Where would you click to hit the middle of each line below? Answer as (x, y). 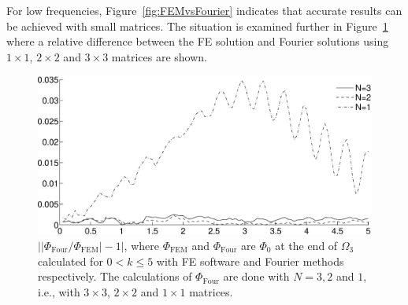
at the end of (306, 246)
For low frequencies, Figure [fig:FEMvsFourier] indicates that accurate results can (204, 10)
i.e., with (59, 291)
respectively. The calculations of (115, 276)
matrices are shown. (159, 56)
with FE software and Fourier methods (250, 261)
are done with (256, 276)
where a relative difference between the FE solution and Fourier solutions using (198, 41)
